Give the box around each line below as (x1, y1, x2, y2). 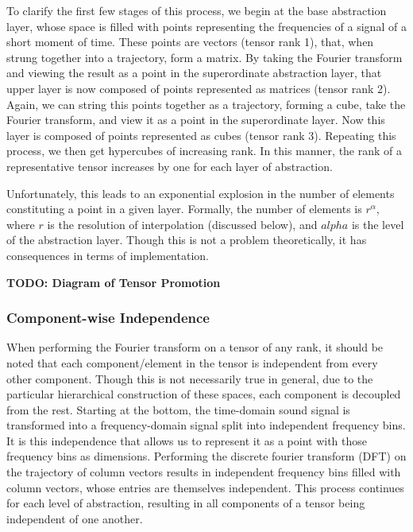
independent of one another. (6, 510, 143, 526)
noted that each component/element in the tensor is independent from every (6, 354, 378, 371)
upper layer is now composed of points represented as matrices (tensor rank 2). (6, 80, 391, 96)
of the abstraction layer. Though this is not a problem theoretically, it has (6, 231, 367, 248)
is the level (351, 216, 404, 232)
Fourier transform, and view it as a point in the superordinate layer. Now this (6, 111, 385, 128)
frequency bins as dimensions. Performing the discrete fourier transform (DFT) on (6, 448, 407, 464)
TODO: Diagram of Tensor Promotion (6, 274, 221, 290)
